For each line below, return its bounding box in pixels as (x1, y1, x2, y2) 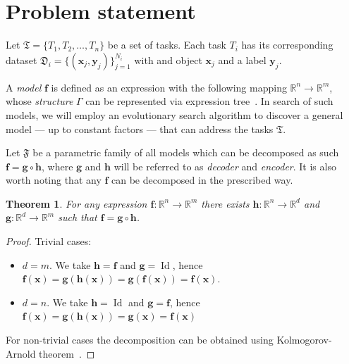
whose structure (6, 94, 73, 108)
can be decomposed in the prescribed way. (111, 172, 293, 187)
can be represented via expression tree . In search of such (85, 94, 333, 108)
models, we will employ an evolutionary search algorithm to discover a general (6, 107, 343, 122)
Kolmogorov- (276, 332, 332, 347)
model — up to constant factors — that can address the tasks (6, 121, 274, 136)
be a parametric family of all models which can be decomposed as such (32, 145, 339, 160)
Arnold (6, 346, 36, 360)
